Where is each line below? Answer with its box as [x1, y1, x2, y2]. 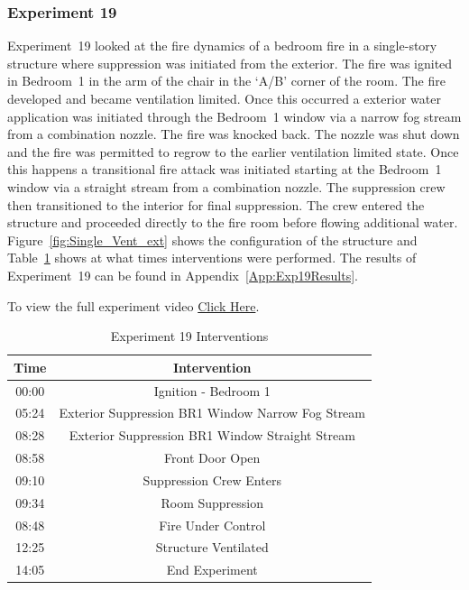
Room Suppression [161, 493, 264, 512]
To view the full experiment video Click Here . [7, 296, 260, 315]
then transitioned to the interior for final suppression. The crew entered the [7, 195, 425, 214]
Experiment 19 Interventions [110, 327, 269, 346]
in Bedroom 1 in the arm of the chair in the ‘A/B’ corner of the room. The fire [7, 71, 446, 90]
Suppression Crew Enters [143, 470, 281, 489]
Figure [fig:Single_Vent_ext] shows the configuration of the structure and [7, 230, 418, 249]
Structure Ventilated [155, 538, 269, 557]
